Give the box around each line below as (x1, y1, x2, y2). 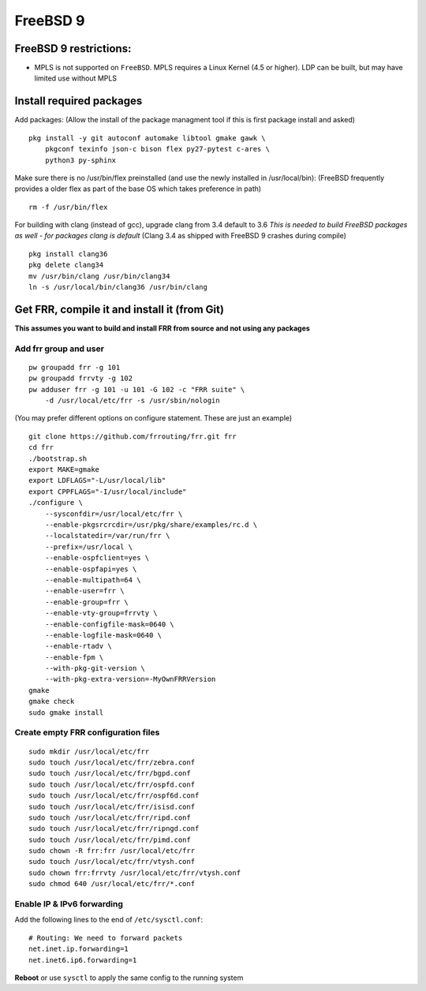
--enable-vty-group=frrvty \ (44, 608, 158, 618)
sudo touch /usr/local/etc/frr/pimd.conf (28, 835, 191, 844)
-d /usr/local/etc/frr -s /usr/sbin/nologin (44, 396, 220, 406)
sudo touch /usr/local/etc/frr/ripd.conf (28, 813, 191, 822)
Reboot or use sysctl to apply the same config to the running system (14, 973, 244, 982)
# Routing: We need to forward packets (28, 933, 183, 942)
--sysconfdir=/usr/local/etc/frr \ (44, 509, 183, 518)
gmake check (28, 697, 75, 706)
